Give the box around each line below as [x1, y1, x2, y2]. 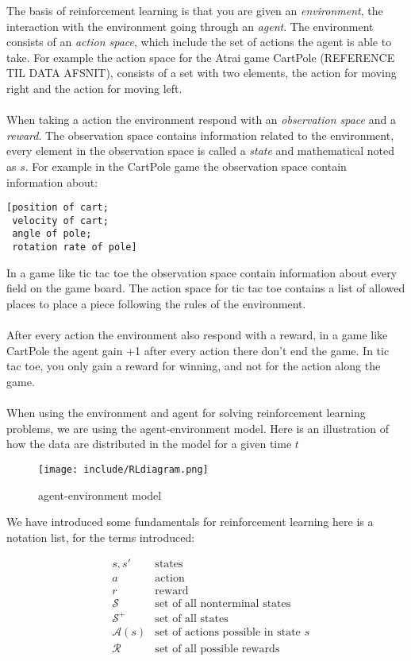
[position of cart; [6, 202, 109, 214]
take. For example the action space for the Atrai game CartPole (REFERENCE [6, 48, 395, 65]
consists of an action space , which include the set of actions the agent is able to [6, 33, 392, 50]
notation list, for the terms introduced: [6, 528, 195, 545]
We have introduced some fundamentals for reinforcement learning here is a [6, 513, 374, 530]
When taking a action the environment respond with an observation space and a [6, 111, 396, 128]
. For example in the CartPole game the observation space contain [25, 157, 347, 174]
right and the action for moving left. [6, 79, 182, 96]
